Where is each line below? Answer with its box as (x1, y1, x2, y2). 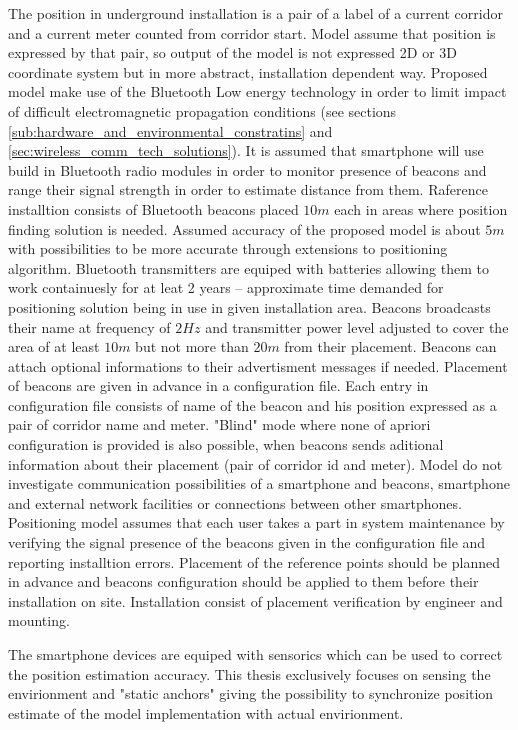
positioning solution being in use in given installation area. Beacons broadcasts (8, 296, 491, 317)
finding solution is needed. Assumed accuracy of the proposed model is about (8, 218, 481, 239)
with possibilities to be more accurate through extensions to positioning (8, 238, 448, 259)
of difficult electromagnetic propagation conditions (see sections (8, 100, 397, 121)
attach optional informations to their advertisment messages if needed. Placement (8, 355, 508, 376)
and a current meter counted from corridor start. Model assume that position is (8, 22, 496, 43)
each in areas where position (334, 198, 508, 219)
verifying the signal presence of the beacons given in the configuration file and (8, 532, 486, 553)
